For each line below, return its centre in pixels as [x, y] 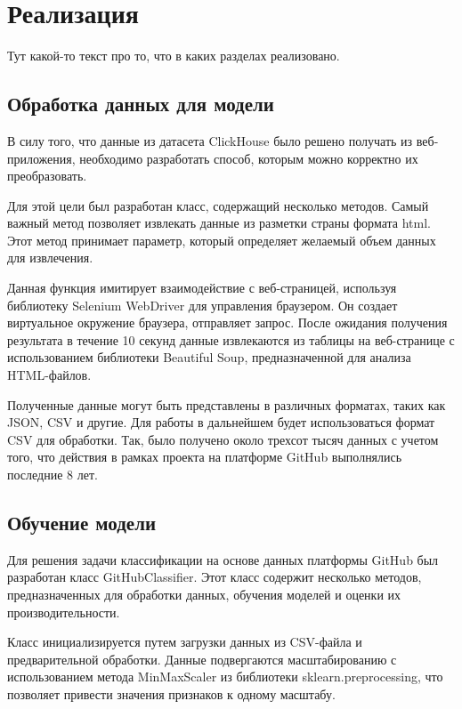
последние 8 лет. [53, 475]
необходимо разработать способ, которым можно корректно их [249, 158]
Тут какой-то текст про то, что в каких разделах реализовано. [174, 56]
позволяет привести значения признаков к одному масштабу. [171, 693]
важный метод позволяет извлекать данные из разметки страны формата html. [219, 223]
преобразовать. [47, 176]
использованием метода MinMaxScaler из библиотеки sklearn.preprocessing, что [225, 677]
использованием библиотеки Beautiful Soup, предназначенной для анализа [209, 357]
